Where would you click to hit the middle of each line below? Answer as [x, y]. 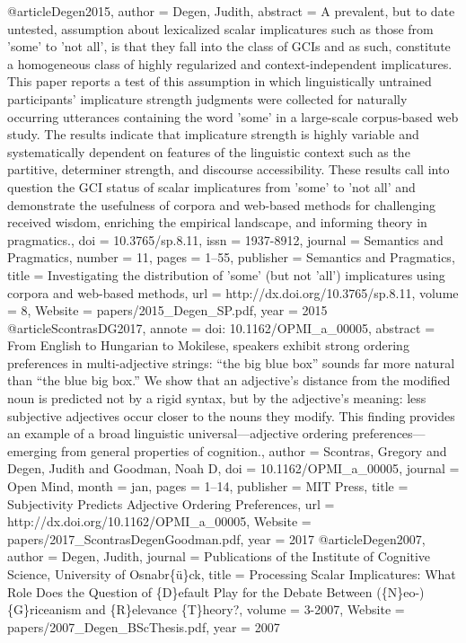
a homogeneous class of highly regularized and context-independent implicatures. [230, 63]
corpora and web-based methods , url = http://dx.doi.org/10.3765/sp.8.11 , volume [233, 292]
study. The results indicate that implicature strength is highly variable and [213, 134]
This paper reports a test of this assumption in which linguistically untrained [220, 81]
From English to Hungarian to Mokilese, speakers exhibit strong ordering [208, 345]
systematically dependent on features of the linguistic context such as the [209, 151]
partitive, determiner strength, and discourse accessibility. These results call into [229, 169]
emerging [32, 450]
